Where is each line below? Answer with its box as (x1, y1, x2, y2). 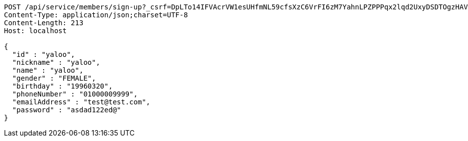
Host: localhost (4, 27, 67, 35)
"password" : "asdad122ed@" (12, 106, 121, 114)
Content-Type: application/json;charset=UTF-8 (4, 11, 188, 19)
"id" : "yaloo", (12, 50, 75, 58)
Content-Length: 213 (4, 19, 84, 27)
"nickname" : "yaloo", (12, 58, 100, 66)
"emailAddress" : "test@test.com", (12, 98, 151, 106)
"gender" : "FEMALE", (12, 74, 96, 82)
